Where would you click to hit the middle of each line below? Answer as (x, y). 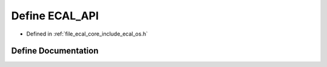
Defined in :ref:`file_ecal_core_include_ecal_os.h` (87, 34)
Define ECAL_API (55, 16)
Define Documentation (55, 51)
